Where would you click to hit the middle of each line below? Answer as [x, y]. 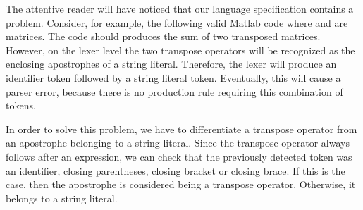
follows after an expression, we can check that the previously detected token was [179, 156]
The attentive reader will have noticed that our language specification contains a [180, 8]
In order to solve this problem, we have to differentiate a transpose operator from [181, 129]
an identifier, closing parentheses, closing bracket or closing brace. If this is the [176, 170]
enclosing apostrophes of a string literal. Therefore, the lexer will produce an [171, 64]
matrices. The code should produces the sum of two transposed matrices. [163, 36]
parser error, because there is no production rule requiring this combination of [174, 91]
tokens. [21, 105]
